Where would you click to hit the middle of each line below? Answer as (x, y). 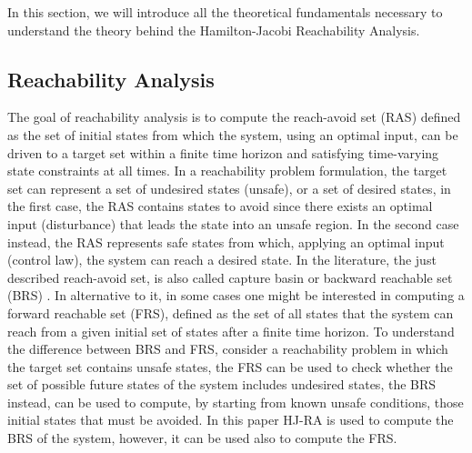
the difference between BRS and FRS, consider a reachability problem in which (228, 349)
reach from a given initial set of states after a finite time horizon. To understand (231, 331)
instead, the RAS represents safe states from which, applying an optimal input (226, 242)
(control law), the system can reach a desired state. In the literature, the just (222, 260)
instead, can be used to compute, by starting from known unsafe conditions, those (236, 402)
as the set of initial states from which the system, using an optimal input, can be (233, 134)
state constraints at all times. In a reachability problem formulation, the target (227, 171)
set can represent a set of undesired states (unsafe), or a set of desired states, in (229, 188)
